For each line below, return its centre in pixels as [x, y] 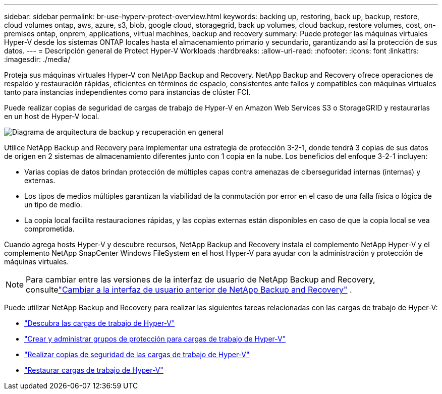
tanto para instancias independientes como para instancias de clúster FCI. [127, 92]
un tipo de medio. [53, 205]
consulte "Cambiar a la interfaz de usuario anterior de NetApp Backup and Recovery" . [189, 290]
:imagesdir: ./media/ [37, 59]
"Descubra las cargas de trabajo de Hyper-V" [100, 323]
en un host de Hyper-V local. [52, 116]
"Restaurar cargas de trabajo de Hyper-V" [94, 370]
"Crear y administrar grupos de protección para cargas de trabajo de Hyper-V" [155, 339]
